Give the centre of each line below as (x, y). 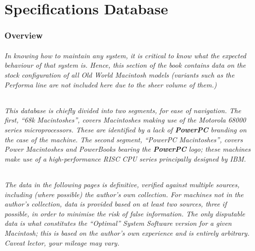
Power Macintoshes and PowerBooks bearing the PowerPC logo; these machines (128, 149)
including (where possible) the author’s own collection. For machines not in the (124, 194)
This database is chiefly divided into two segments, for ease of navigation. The (123, 110)
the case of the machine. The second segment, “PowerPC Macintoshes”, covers (124, 139)
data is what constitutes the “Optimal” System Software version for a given (118, 223)
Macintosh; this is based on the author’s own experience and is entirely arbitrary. (127, 232)
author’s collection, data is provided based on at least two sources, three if (116, 204)
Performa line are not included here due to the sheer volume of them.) (111, 84)
